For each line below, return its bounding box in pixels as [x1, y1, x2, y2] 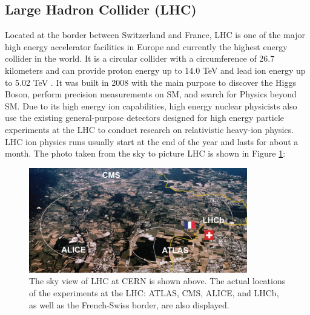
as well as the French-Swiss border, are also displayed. [29, 298, 229, 311]
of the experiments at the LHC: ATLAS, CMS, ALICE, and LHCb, [29, 287, 279, 299]
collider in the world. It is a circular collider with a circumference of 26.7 [5, 52, 275, 65]
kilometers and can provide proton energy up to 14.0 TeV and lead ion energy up [5, 63, 306, 76]
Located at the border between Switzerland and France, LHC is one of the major [5, 28, 305, 41]
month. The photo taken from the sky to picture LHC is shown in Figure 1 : [5, 147, 286, 160]
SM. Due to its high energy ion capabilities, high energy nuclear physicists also [5, 99, 297, 112]
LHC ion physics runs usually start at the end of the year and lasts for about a [5, 135, 298, 148]
